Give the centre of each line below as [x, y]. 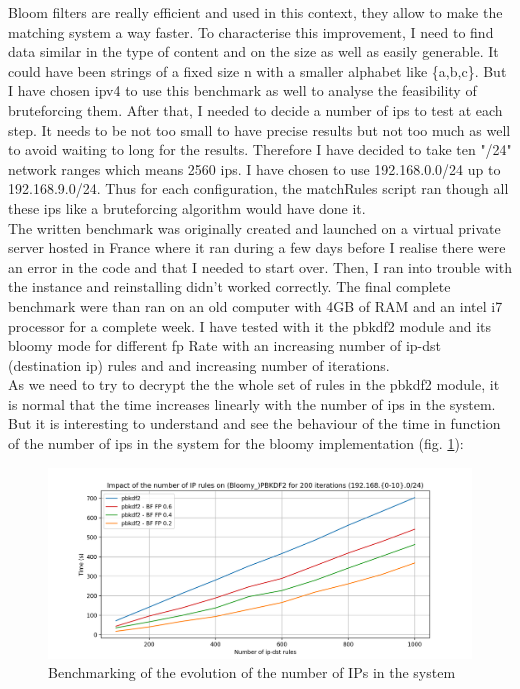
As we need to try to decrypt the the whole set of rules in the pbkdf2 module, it [254, 384]
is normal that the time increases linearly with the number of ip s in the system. [252, 403]
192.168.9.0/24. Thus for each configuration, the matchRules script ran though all [258, 188]
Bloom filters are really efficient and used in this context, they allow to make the [255, 12]
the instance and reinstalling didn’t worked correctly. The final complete [229, 286]
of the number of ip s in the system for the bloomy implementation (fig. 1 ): [236, 443]
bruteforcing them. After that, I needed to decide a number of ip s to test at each [255, 109]
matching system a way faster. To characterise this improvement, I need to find [251, 31]
